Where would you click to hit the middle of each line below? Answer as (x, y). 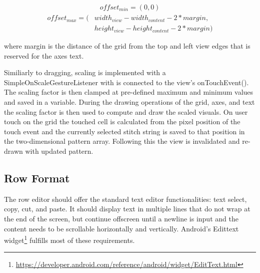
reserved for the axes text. (44, 55)
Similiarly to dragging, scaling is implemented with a (85, 72)
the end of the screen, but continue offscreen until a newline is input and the (121, 219)
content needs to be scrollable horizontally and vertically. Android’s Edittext (121, 228)
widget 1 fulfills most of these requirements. (69, 239)
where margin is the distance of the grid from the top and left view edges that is (127, 46)
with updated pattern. (59, 151)
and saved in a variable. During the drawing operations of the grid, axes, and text (129, 102)
